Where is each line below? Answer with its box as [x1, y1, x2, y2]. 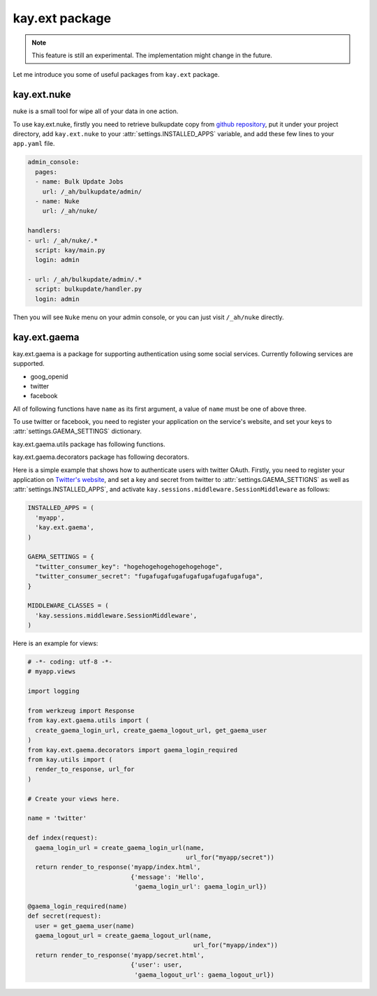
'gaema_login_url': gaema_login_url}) [134, 883, 267, 891]
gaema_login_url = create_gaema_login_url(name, [35, 844, 205, 851]
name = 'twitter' [27, 814, 87, 822]
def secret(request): [27, 912, 102, 920]
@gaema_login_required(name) [27, 902, 128, 910]
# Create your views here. [27, 795, 120, 803]
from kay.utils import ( [27, 755, 113, 763]
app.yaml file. [13, 140, 55, 148]
